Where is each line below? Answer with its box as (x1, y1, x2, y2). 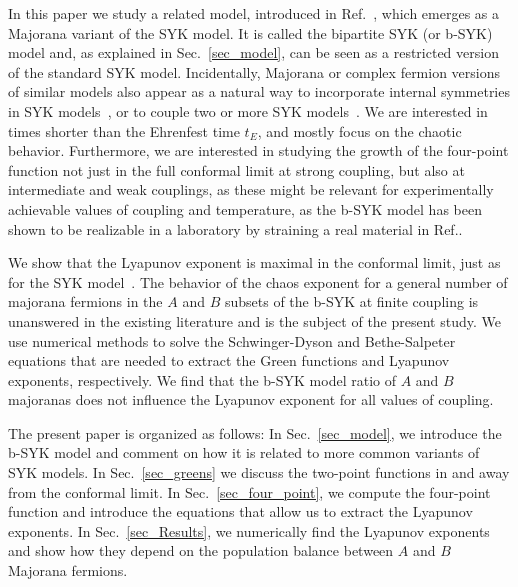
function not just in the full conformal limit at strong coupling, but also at (8, 159, 465, 180)
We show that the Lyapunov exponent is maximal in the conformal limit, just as (8, 252, 501, 273)
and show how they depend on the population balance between (8, 540, 394, 561)
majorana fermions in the (8, 291, 163, 312)
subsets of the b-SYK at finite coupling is (224, 291, 479, 312)
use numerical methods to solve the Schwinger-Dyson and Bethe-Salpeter (8, 330, 456, 351)
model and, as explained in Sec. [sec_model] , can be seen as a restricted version (8, 42, 499, 63)
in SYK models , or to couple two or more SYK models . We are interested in (8, 100, 488, 121)
